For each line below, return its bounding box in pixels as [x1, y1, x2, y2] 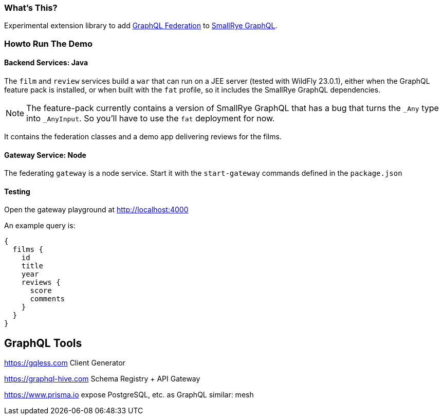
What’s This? [4, 3, 58, 13]
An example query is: [4, 221, 76, 230]
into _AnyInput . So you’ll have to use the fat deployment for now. [26, 113, 275, 123]
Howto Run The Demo [4, 38, 93, 49]
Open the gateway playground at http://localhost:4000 [4, 205, 189, 214]
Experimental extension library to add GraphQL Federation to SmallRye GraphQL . [4, 21, 278, 30]
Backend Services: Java [4, 58, 88, 67]
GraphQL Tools [4, 336, 82, 350]
